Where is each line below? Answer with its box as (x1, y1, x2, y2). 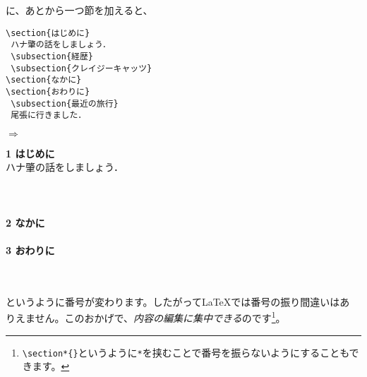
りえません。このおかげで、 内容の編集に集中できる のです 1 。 (6, 309, 286, 325)
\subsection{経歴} (11, 51, 94, 61)
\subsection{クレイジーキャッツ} (11, 63, 152, 73)
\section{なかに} (6, 75, 82, 85)
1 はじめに (6, 145, 55, 160)
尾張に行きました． (11, 110, 87, 121)
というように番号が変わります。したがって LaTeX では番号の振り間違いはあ (6, 294, 350, 309)
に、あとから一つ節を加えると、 (6, 3, 153, 17)
